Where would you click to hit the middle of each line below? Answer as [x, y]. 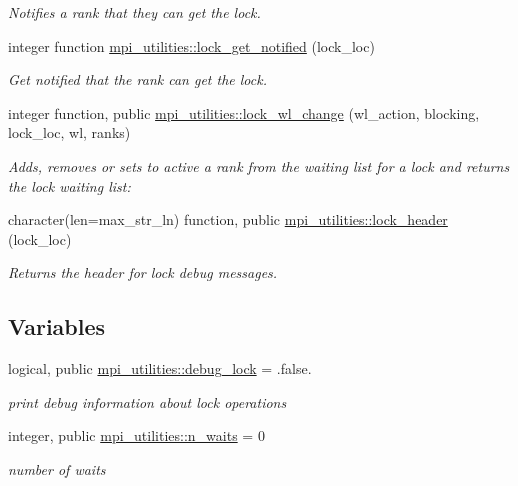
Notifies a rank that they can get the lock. [134, 12]
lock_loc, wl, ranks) [69, 132]
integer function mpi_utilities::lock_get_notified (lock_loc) [191, 45]
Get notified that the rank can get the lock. [137, 79]
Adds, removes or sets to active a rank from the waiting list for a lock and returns [259, 165]
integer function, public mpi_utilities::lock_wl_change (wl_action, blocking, [244, 112]
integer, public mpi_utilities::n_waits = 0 [136, 435]
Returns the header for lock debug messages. [143, 272]
